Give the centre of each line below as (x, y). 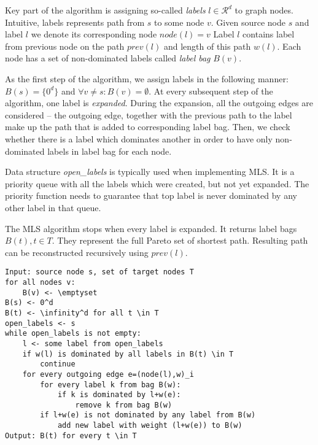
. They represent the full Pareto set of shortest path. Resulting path (180, 240)
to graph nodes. (264, 10)
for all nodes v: (40, 282)
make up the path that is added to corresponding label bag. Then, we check (148, 127)
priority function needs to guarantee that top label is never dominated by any (151, 195)
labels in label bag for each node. (110, 151)
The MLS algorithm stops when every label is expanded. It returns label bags (151, 228)
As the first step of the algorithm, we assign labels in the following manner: (147, 78)
